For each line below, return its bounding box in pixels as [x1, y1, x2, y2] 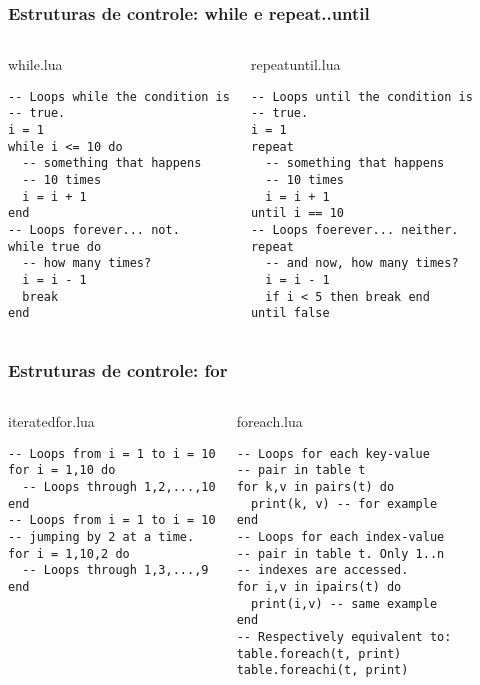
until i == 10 [250, 206, 344, 221]
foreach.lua [236, 411, 303, 432]
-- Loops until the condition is [250, 89, 473, 104]
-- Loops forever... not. [8, 223, 180, 238]
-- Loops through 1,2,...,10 [22, 480, 216, 495]
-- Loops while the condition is [8, 89, 230, 104]
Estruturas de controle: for [8, 357, 228, 382]
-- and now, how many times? [265, 256, 459, 271]
